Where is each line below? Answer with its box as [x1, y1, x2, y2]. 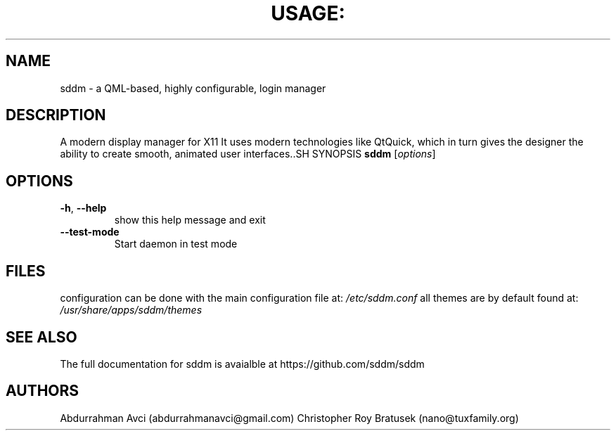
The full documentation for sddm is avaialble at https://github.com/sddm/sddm [60, 357, 425, 370]
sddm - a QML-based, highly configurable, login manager [60, 82, 326, 94]
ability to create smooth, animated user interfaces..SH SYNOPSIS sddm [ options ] [60, 148, 436, 160]
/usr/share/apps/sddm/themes [60, 304, 203, 316]
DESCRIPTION [6, 106, 106, 124]
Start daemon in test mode [114, 238, 238, 250]
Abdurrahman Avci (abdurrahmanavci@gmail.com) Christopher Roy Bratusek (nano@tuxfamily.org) [60, 411, 519, 424]
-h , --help [60, 202, 107, 214]
